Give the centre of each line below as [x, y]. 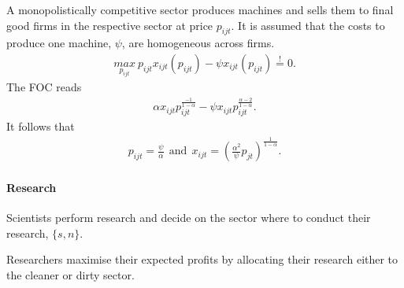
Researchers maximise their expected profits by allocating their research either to [202, 259]
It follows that [41, 126]
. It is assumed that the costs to [308, 25]
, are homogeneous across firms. [198, 43]
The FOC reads [44, 87]
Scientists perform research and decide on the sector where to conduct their [189, 218]
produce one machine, [59, 43]
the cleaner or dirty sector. [70, 274]
